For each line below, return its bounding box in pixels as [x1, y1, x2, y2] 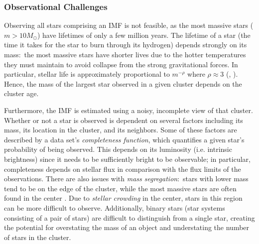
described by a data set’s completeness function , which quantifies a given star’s [4, 134, 245, 144]
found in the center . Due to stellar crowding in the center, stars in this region [4, 193, 243, 203]
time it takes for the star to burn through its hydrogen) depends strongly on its [4, 39, 247, 50]
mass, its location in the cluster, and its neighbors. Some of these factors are [4, 124, 237, 135]
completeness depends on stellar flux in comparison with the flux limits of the [4, 163, 241, 174]
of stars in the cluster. [4, 232, 71, 242]
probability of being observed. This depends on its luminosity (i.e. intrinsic [4, 144, 232, 154]
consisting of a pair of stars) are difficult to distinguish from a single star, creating [4, 212, 255, 223]
